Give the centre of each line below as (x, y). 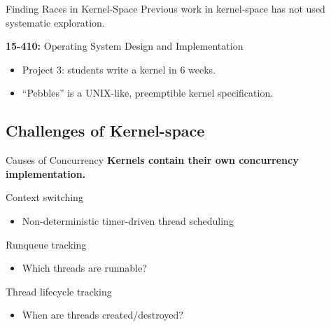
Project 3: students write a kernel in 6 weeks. (119, 69)
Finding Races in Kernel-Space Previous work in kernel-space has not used (165, 8)
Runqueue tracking (46, 244)
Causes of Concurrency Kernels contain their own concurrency (152, 160)
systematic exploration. (55, 22)
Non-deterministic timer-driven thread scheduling (128, 220)
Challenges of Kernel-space (105, 131)
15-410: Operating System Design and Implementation (125, 46)
